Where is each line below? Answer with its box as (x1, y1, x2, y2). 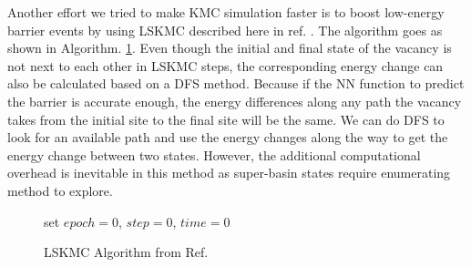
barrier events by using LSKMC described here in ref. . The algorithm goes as (7, 20, 443, 39)
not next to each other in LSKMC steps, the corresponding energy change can (7, 56, 444, 75)
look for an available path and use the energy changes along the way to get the (7, 128, 448, 147)
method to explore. (7, 180, 113, 200)
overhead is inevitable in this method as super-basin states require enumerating (7, 163, 451, 182)
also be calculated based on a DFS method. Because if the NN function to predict (7, 74, 465, 93)
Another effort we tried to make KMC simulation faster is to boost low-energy (7, 3, 445, 21)
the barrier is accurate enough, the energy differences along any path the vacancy (7, 91, 462, 110)
